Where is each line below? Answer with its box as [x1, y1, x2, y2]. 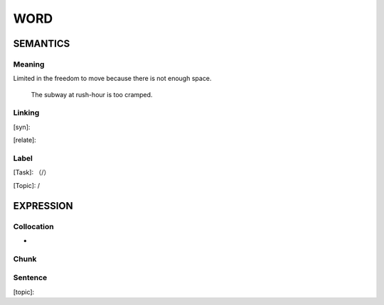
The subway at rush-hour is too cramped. [31, 90, 153, 99]
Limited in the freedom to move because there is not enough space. [13, 74, 212, 83]
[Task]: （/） [13, 168, 50, 177]
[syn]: [13, 123, 31, 131]
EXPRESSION [13, 199, 73, 212]
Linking [13, 108, 40, 118]
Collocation [13, 221, 54, 231]
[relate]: [13, 135, 37, 145]
